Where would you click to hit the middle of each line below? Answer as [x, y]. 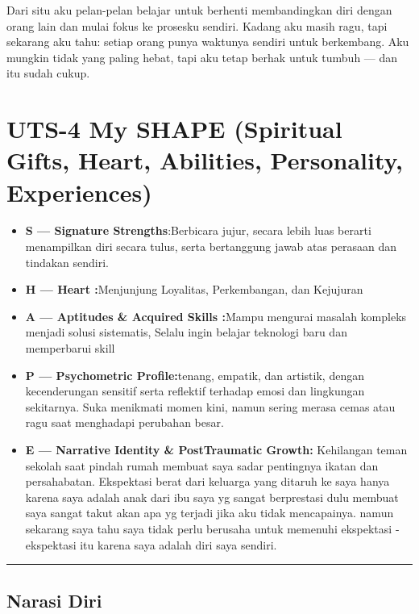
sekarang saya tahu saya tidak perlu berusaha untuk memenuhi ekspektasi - [212, 528]
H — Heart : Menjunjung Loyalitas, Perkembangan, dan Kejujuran [194, 289]
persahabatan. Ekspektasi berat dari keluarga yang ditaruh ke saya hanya [207, 481]
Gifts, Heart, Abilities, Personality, [205, 160]
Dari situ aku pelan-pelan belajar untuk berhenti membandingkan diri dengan [199, 10]
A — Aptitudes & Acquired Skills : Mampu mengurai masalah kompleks [216, 316]
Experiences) [79, 192]
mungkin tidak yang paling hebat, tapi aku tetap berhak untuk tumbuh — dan [202, 57]
